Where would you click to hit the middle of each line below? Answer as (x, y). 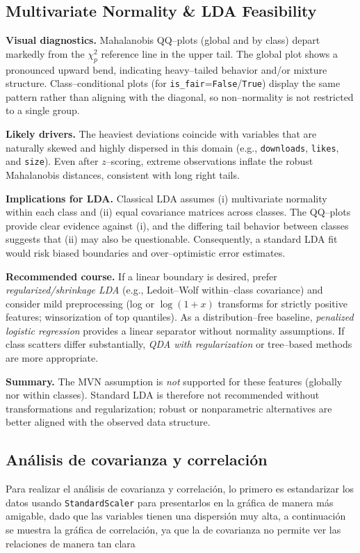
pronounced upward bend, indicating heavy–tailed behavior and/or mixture (166, 69)
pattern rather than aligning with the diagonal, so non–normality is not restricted (180, 96)
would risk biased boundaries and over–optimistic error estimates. (146, 252)
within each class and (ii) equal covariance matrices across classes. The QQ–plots (178, 212)
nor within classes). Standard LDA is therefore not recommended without (163, 395)
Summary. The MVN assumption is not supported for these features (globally (174, 381)
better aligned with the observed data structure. (108, 422)
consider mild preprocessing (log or (80, 303)
